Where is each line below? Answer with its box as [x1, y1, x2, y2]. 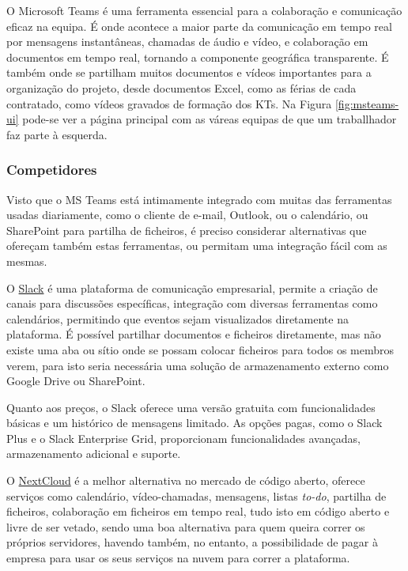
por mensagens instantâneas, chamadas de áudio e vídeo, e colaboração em [6, 33, 368, 50]
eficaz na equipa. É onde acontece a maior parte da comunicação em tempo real [6, 17, 392, 34]
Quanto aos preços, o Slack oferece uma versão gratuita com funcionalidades [6, 399, 376, 415]
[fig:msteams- [334, 95, 399, 112]
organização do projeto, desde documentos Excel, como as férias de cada [6, 79, 357, 96]
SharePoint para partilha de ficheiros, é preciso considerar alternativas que [6, 221, 367, 238]
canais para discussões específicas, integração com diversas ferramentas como [6, 295, 378, 312]
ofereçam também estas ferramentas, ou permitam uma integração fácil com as [6, 237, 387, 254]
